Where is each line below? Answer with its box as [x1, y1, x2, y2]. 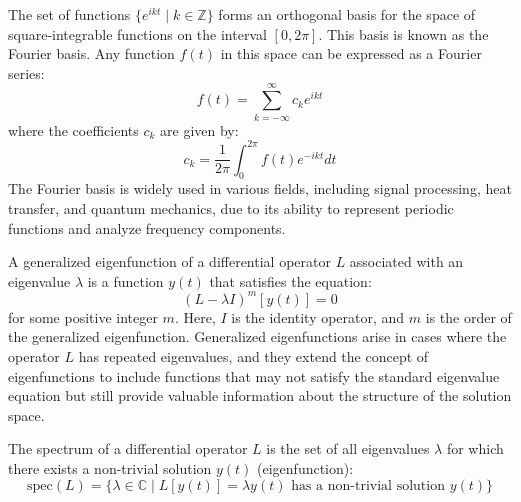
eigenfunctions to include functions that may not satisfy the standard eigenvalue [8, 365, 500, 386]
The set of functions [8, 4, 131, 24]
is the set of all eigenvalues [266, 438, 430, 459]
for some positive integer [8, 306, 158, 327]
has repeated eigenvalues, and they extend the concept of [78, 346, 429, 367]
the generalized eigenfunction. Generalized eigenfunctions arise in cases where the [8, 326, 507, 347]
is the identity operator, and [231, 306, 405, 327]
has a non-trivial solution [291, 478, 445, 493]
